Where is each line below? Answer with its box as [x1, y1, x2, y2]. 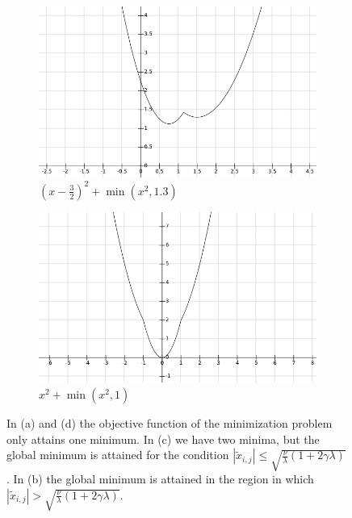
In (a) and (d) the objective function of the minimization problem [6, 415, 333, 432]
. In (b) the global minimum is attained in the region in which [6, 470, 314, 487]
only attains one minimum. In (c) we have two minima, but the [6, 430, 320, 447]
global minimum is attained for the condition [6, 446, 229, 463]
